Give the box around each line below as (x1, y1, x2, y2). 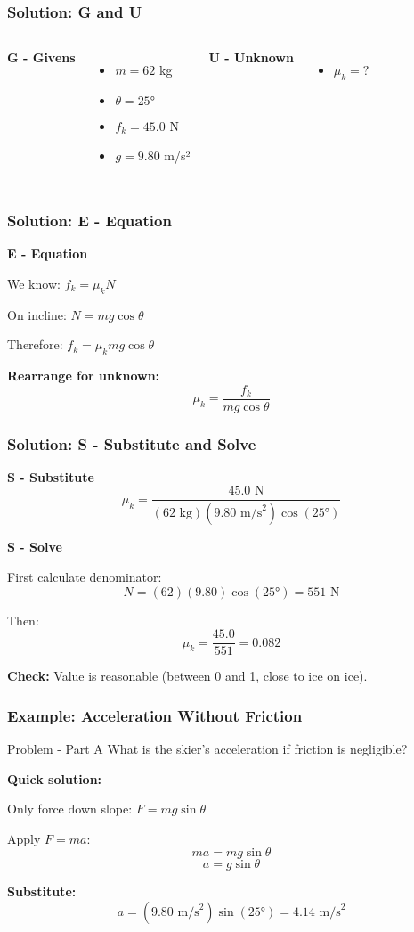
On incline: (7, 305, 67, 323)
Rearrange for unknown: (7, 366, 160, 384)
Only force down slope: (7, 799, 133, 818)
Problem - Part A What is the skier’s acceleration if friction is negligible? (7, 740, 408, 758)
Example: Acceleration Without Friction (7, 704, 303, 726)
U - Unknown (208, 48, 294, 67)
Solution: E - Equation (7, 208, 172, 231)
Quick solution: (7, 769, 102, 788)
